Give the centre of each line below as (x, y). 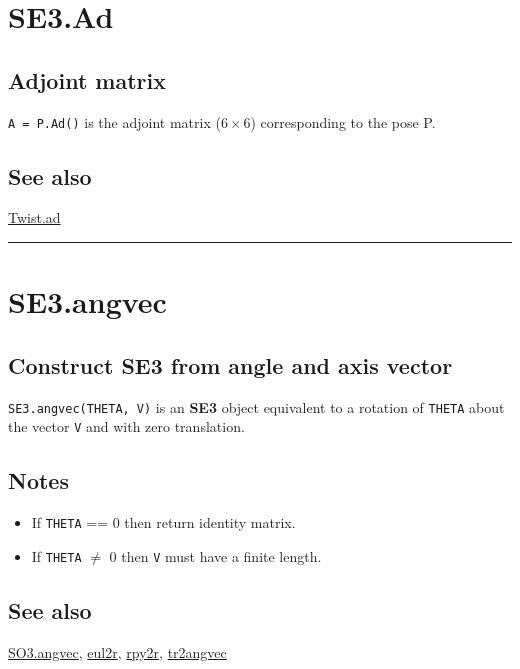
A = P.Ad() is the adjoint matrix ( (114, 121)
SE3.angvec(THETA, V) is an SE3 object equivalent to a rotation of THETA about (256, 406)
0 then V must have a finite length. (215, 555)
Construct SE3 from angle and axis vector (230, 364)
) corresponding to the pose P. (343, 121)
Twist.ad (34, 217)
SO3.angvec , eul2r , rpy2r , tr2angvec (117, 651)
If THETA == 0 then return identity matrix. (163, 522)
